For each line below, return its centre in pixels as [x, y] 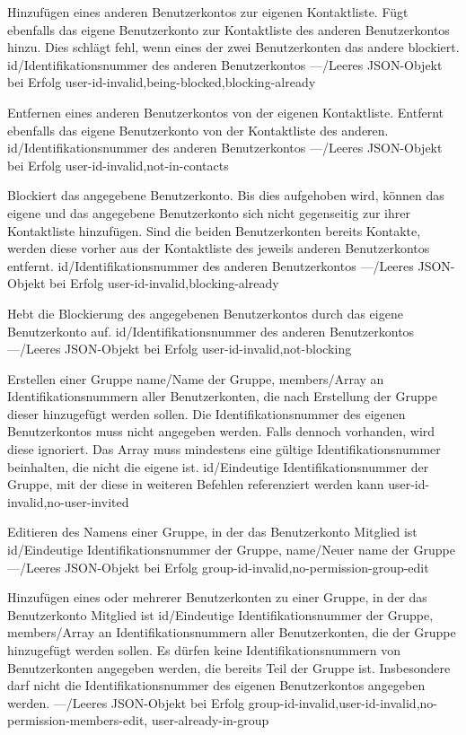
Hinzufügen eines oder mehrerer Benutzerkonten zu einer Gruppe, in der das [217, 597]
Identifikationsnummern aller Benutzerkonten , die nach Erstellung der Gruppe [222, 396]
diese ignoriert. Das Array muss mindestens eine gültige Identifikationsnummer [224, 449]
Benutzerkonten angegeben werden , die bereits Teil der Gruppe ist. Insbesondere [229, 667]
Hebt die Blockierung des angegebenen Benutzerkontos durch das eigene [205, 313]
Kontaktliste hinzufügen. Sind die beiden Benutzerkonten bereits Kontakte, [214, 230]
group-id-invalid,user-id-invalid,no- [343, 702]
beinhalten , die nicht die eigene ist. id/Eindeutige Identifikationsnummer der [218, 466]
